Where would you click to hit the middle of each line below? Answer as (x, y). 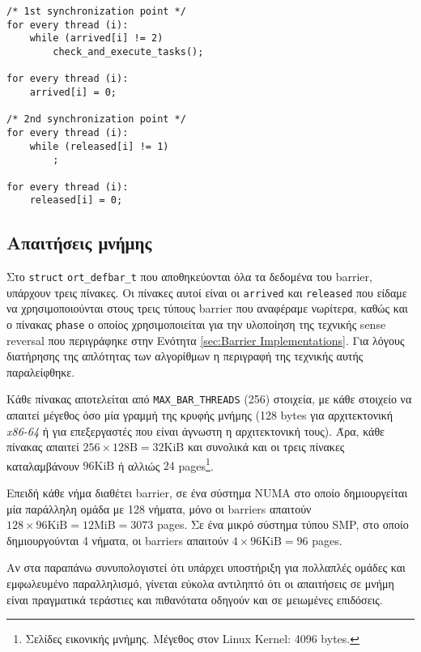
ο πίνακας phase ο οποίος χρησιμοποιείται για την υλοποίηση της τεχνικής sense (196, 324)
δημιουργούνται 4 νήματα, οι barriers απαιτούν (117, 540)
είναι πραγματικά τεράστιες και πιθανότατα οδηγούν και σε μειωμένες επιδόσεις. (195, 599)
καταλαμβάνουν (43, 465)
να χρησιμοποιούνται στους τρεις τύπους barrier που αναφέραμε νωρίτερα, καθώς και (207, 308)
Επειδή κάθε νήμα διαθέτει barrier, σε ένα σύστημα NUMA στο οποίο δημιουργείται (207, 493)
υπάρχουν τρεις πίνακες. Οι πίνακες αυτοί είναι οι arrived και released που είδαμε (207, 292)
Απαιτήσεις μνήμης (79, 243)
